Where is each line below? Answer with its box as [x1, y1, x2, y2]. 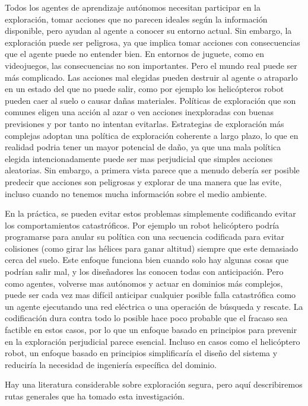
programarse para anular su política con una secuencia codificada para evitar [5, 230, 285, 243]
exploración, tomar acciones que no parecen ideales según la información [5, 12, 268, 25]
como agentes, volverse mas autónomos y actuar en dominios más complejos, [5, 277, 283, 289]
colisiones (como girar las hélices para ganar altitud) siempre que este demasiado [5, 242, 299, 254]
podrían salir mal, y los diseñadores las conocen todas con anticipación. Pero [5, 265, 284, 278]
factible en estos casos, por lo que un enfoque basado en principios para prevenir [5, 323, 297, 336]
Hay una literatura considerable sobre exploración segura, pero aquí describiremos [5, 378, 303, 391]
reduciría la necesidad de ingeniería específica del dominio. [5, 358, 217, 370]
